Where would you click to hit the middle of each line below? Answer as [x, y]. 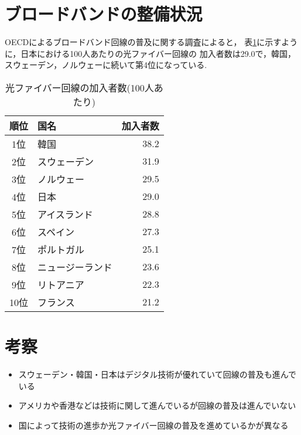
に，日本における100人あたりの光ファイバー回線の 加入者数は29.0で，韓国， [150, 53]
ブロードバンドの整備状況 [104, 14]
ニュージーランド [75, 267]
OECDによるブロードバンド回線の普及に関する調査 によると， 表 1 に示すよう [151, 42]
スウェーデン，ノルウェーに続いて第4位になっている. [106, 65]
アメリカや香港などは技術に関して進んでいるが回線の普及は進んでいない [157, 405]
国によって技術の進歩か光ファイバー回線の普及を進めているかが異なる [153, 425]
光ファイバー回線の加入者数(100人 [79, 87]
